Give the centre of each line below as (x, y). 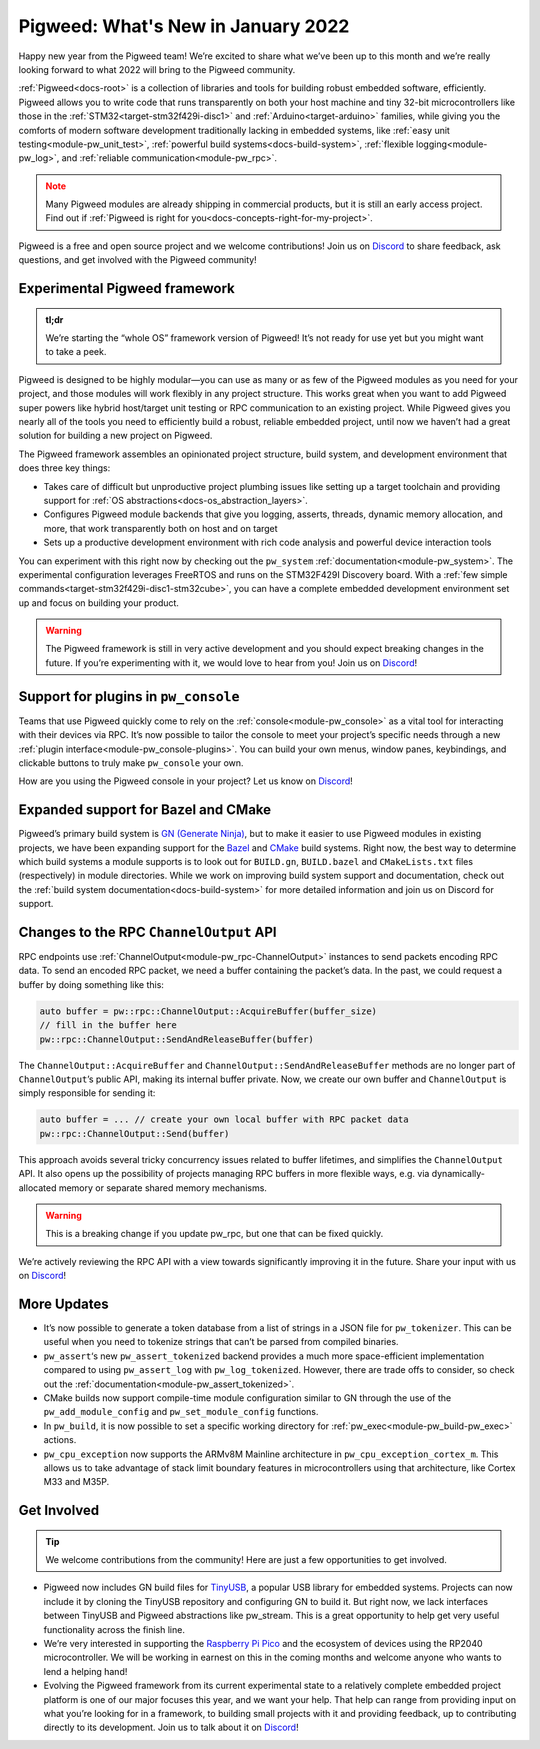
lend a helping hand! (85, 1671)
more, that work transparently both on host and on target (161, 528)
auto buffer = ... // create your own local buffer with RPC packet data (224, 1119)
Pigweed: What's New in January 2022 (184, 26)
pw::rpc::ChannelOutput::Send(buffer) (134, 1133)
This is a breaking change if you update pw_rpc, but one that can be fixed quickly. (214, 1234)
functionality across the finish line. (114, 1629)
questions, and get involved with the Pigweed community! (137, 260)
